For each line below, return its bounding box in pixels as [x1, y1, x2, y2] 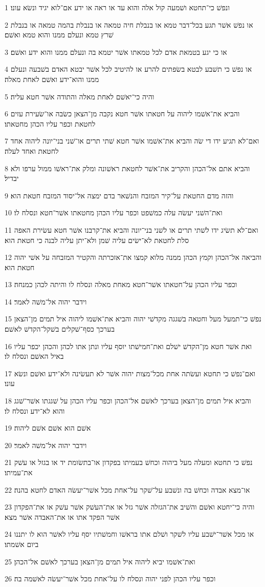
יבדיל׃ [5, 173, 19, 184]
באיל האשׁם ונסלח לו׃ [5, 351, 64, 361]
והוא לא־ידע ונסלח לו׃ [5, 405, 65, 416]
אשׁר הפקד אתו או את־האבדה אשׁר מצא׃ [5, 511, 120, 522]
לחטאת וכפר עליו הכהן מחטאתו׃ [5, 118, 96, 129]
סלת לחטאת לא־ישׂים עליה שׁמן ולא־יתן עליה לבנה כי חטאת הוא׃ [5, 234, 189, 245]
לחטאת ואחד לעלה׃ [5, 145, 59, 156]
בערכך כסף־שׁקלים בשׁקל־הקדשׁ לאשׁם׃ [5, 323, 115, 334]
